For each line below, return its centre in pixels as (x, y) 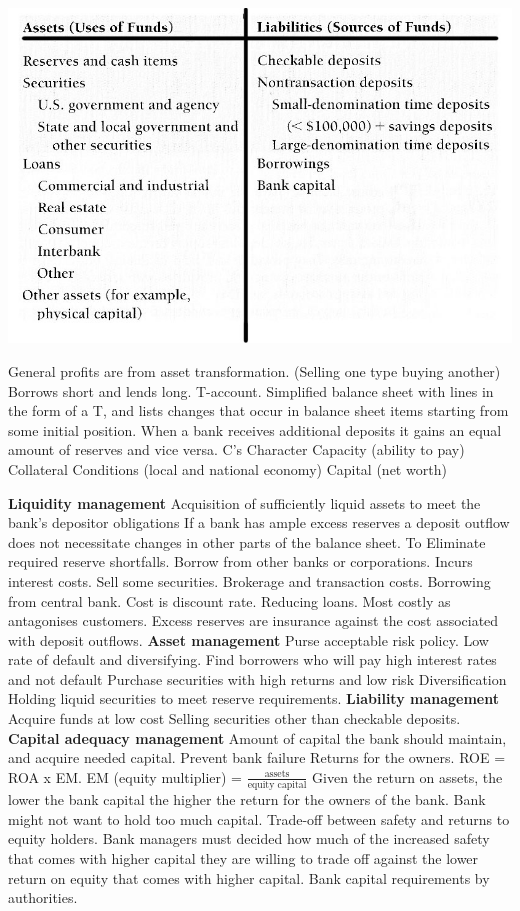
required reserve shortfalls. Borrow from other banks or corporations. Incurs (240, 561)
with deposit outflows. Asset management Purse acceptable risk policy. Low (248, 639)
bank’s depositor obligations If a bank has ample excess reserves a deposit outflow (259, 522)
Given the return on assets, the (407, 776)
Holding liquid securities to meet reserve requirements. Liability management (254, 698)
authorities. (43, 897)
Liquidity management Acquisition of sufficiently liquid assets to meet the (244, 502)
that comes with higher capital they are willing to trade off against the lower (243, 857)
